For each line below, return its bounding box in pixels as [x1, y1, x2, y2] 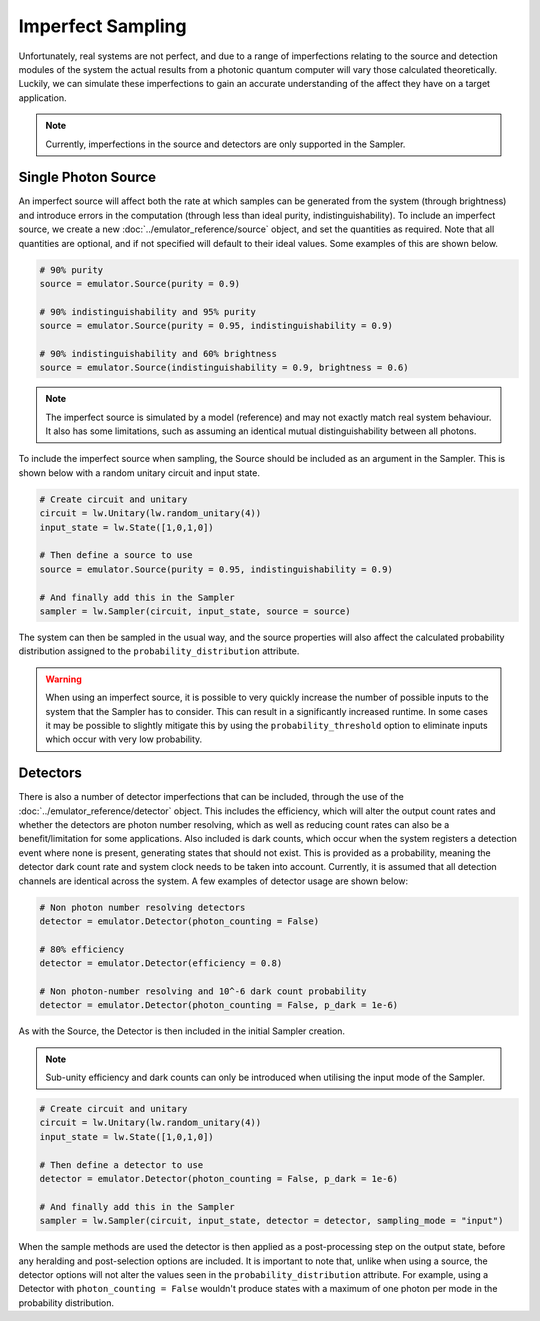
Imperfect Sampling [18, 15, 187, 37]
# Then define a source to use [39, 550, 194, 561]
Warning [45, 673, 82, 685]
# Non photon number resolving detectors [39, 901, 246, 913]
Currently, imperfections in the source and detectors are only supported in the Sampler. [45, 138, 406, 150]
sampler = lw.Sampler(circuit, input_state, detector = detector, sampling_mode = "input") [39, 1215, 504, 1227]
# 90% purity [39, 264, 104, 275]
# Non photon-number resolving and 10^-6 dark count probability [39, 985, 367, 997]
